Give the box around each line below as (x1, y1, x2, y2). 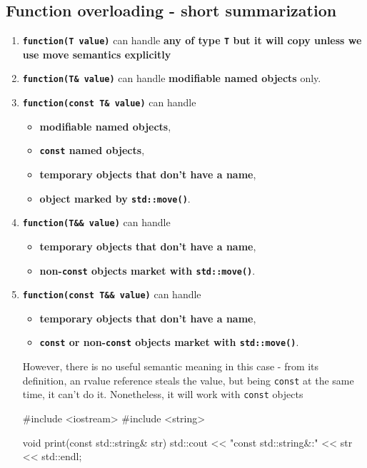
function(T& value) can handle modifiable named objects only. (22, 71, 321, 86)
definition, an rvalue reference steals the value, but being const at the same (22, 372, 354, 387)
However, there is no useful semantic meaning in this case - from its (22, 359, 319, 374)
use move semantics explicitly (22, 46, 171, 61)
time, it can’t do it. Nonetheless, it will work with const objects (22, 387, 303, 402)
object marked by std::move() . (39, 190, 191, 205)
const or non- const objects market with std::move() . (39, 335, 299, 350)
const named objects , (39, 143, 145, 158)
